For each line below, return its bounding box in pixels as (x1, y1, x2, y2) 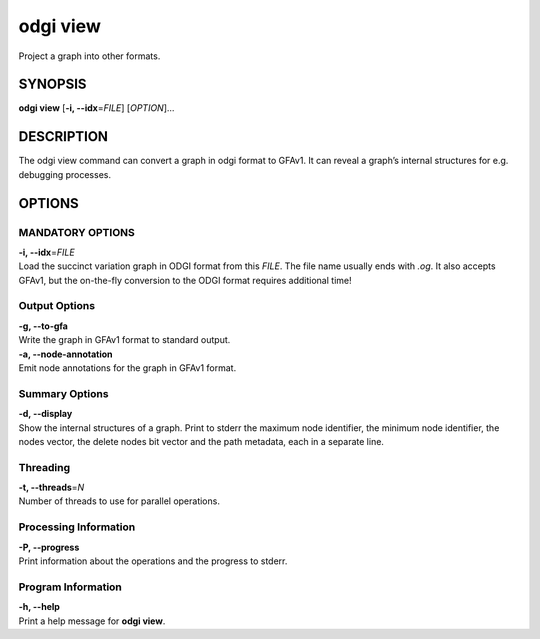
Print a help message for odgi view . (18, 615, 166, 627)
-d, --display (18, 408, 73, 420)
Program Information (18, 580, 122, 594)
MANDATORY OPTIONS (18, 225, 135, 239)
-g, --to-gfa (18, 320, 69, 332)
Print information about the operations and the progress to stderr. (18, 555, 288, 567)
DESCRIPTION (18, 128, 109, 145)
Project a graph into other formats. (18, 50, 161, 62)
